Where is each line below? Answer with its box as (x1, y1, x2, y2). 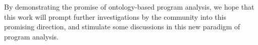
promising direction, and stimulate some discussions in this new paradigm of (4, 21, 240, 32)
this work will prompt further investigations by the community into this (4, 11, 226, 22)
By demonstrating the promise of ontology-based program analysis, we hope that (4, 2, 254, 12)
